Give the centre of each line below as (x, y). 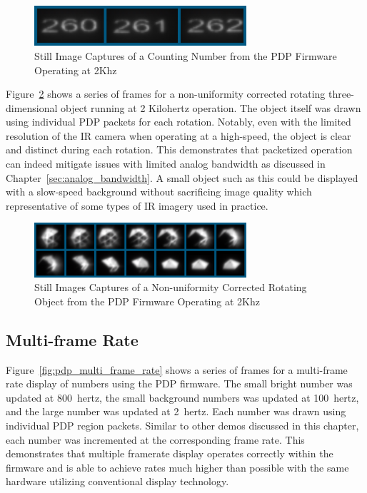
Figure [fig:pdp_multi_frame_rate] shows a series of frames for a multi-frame (177, 369)
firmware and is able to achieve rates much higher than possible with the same (177, 467)
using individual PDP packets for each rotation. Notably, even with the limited (179, 122)
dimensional (32, 107)
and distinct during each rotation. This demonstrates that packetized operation (179, 149)
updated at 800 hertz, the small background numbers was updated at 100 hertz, (182, 397)
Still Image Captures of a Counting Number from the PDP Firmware (186, 55)
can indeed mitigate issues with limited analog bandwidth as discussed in (166, 164)
